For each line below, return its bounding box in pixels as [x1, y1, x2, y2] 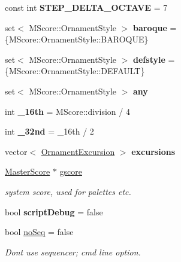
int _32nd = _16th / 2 [5, 125, 94, 138]
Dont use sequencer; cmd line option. [5, 245, 141, 258]
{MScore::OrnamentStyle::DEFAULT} [5, 65, 145, 77]
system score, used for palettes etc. [5, 185, 131, 197]
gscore [59, 165, 82, 178]
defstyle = [133, 53, 175, 65]
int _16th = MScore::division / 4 [5, 105, 130, 117]
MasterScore [5, 165, 50, 178]
